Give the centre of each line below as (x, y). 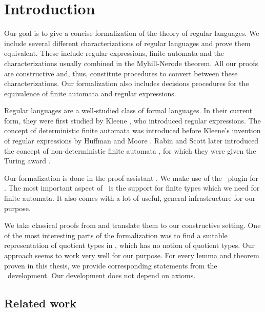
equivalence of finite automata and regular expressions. (90, 93)
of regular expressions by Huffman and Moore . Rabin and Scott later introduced (131, 141)
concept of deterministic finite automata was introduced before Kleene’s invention (132, 130)
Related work (40, 303)
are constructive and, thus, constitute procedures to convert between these (121, 73)
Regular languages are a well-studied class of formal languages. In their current (128, 110)
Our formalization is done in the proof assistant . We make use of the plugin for (131, 178)
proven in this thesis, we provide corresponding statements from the (111, 265)
